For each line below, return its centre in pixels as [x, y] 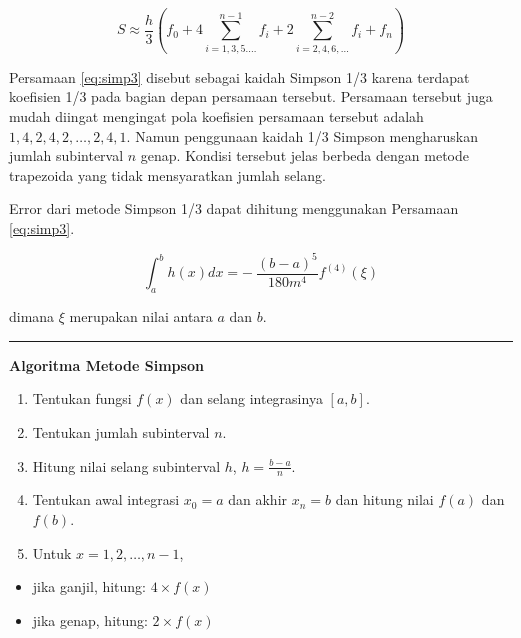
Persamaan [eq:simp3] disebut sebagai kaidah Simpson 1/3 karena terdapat [239, 76]
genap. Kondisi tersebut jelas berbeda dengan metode [304, 155]
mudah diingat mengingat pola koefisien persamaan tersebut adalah [216, 115]
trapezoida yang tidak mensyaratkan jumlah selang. [167, 174]
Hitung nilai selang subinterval [126, 465]
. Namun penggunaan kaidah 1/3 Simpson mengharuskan [302, 135]
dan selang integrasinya [251, 398]
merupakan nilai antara [141, 316]
